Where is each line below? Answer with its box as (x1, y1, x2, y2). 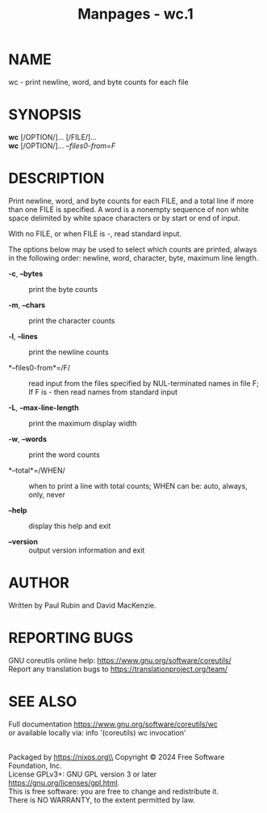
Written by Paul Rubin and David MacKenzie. (8, 600, 156, 610)
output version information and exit (28, 545, 145, 555)
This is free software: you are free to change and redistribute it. (8, 786, 219, 796)
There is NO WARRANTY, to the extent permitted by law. (8, 794, 196, 805)
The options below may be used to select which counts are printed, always (8, 244, 257, 254)
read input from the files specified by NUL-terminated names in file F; (28, 378, 260, 388)
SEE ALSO (8, 692, 77, 710)
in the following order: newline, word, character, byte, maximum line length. (8, 252, 259, 263)
